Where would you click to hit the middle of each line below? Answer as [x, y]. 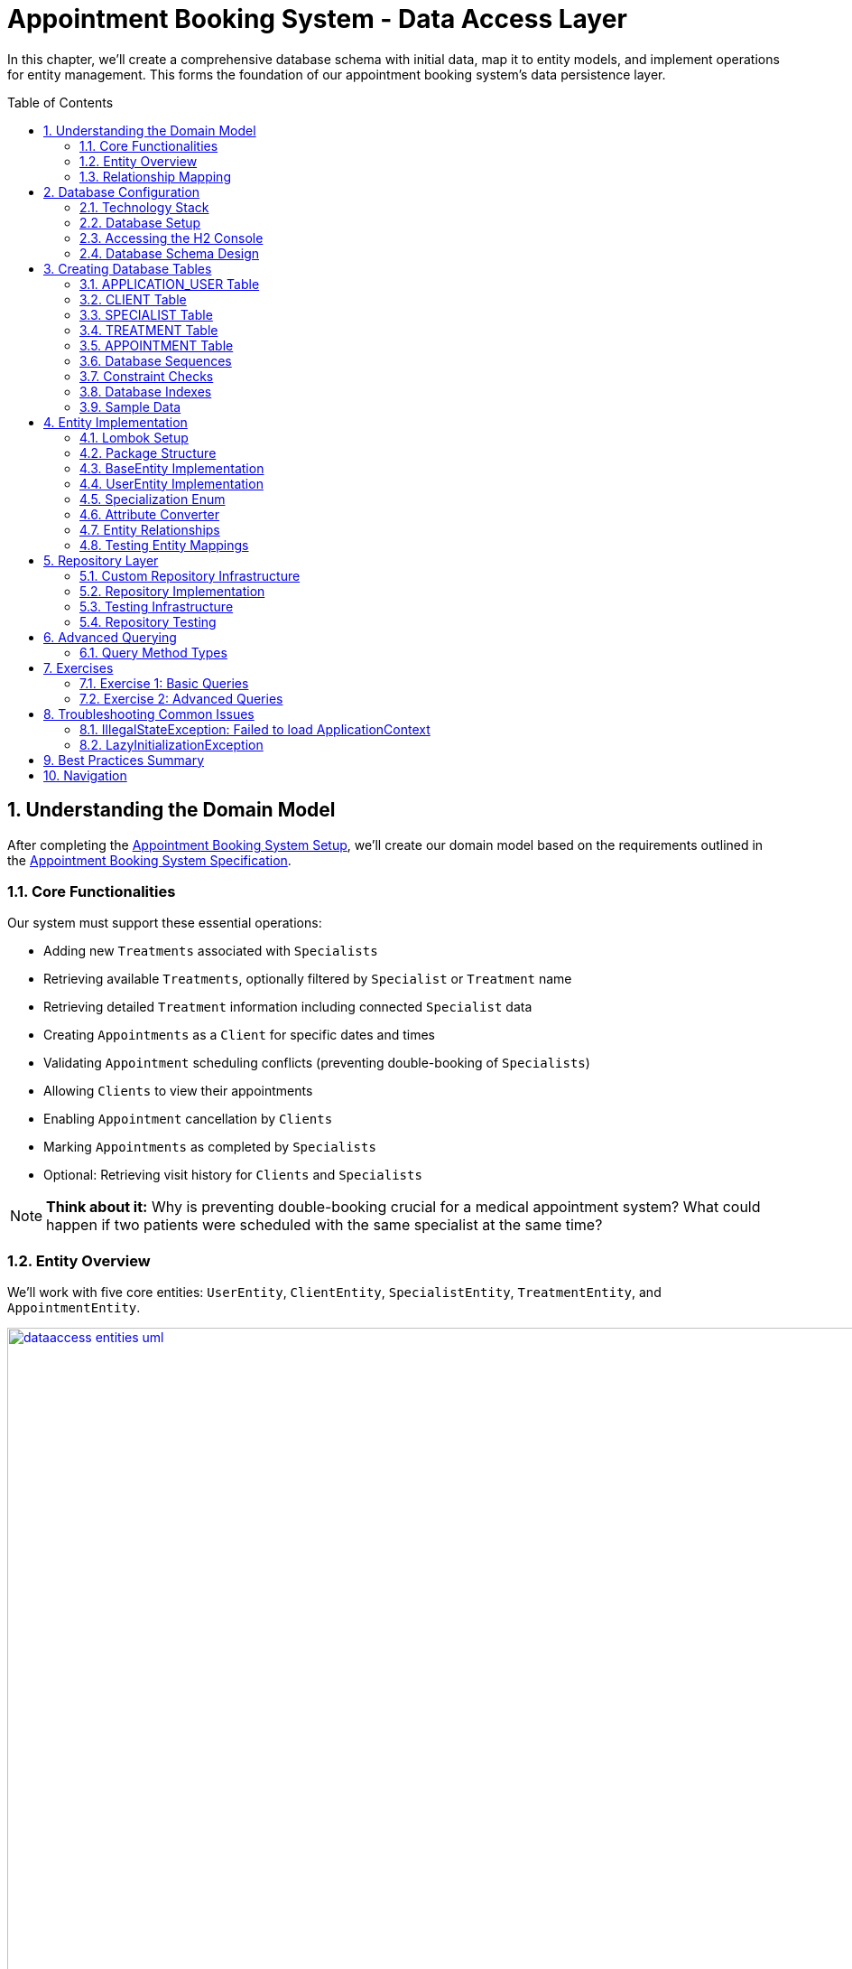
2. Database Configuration [122, 191]
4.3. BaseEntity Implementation [172, 468]
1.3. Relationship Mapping [155, 176]
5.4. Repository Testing [148, 621]
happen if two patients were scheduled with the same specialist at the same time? [324, 1225]
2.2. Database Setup [140, 222]
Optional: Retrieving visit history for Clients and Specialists [233, 1175]
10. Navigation [85, 775]
